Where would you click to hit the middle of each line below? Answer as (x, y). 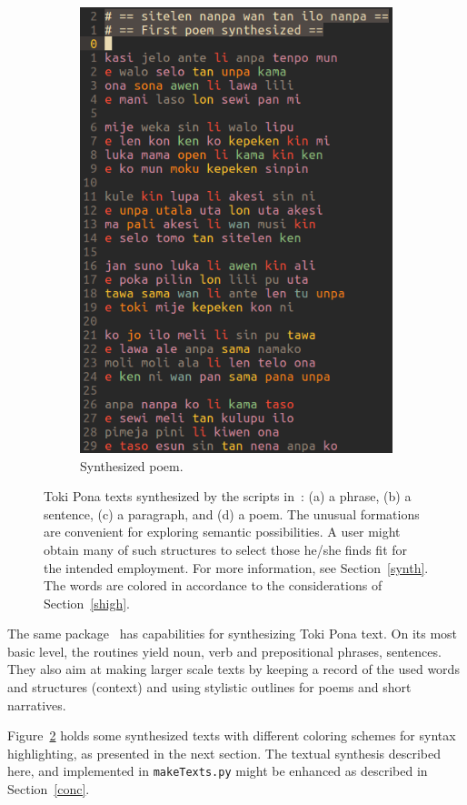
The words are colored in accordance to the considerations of (213, 585)
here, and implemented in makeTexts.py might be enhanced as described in (218, 771)
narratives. (37, 704)
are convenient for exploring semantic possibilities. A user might (222, 532)
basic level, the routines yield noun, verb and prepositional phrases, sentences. (224, 651)
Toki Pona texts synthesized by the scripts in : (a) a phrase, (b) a (228, 496)
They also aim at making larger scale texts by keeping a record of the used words (233, 669)
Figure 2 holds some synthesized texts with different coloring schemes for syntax (232, 735)
